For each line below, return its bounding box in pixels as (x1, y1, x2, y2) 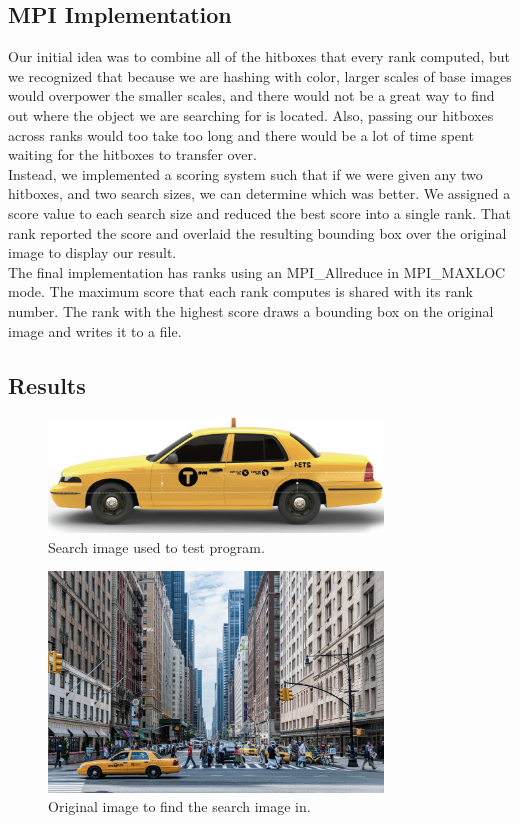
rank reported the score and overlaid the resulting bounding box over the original (8, 222, 507, 243)
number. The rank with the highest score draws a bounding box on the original (8, 300, 494, 321)
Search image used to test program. (48, 536, 265, 557)
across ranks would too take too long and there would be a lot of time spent (8, 124, 474, 145)
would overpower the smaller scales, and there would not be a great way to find (8, 85, 495, 106)
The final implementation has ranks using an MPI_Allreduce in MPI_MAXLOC (8, 261, 506, 282)
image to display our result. (8, 242, 177, 263)
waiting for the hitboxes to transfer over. (8, 144, 257, 165)
